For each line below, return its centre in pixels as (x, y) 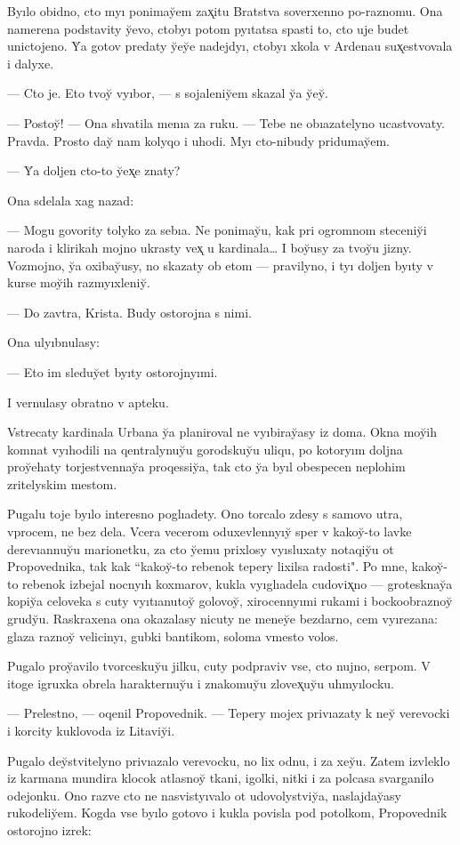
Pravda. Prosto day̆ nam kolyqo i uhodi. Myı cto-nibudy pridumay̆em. (198, 140)
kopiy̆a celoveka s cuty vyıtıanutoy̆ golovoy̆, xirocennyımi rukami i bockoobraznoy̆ (230, 601)
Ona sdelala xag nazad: (71, 200)
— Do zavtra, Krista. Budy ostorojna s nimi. (129, 312)
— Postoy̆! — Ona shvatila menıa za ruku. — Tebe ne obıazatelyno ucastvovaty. (226, 122)
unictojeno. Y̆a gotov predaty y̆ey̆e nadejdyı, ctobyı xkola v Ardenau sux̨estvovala (230, 46)
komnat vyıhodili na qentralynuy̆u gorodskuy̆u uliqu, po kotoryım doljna (205, 449)
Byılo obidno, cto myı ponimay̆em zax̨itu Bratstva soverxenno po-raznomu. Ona (225, 11)
